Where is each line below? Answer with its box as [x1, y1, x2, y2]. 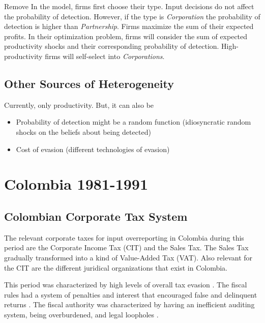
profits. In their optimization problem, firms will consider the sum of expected [4, 31, 248, 41]
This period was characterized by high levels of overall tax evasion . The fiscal [4, 279, 247, 290]
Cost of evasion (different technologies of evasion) [16, 143, 170, 154]
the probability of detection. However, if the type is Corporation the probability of [4, 11, 260, 21]
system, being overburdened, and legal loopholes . [4, 309, 159, 319]
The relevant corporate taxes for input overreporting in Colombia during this [4, 232, 244, 243]
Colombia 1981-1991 [4, 173, 149, 194]
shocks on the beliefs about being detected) [16, 126, 151, 137]
